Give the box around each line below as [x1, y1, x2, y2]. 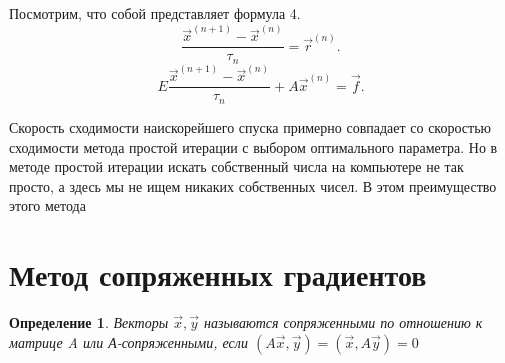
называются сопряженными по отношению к [204, 312, 483, 333]
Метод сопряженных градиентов [9, 254, 427, 295]
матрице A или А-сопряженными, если [9, 331, 248, 352]
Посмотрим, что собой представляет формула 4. [9, 3, 301, 23]
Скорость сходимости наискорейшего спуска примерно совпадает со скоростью [9, 116, 491, 137]
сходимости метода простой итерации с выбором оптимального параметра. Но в [9, 136, 498, 157]
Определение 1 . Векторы [9, 312, 169, 333]
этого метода [9, 195, 86, 216]
